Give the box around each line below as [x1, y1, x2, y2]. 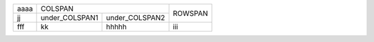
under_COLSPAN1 [40, 13, 98, 22]
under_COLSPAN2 [106, 13, 166, 22]
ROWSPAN [172, 8, 208, 18]
